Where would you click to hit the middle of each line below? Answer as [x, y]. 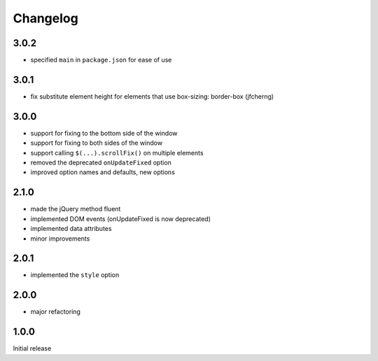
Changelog [45, 18]
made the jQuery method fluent [76, 209]
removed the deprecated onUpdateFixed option [101, 163]
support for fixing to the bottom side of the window [104, 133]
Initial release [32, 348]
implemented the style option [75, 275]
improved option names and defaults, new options [103, 172]
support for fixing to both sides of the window [97, 143]
